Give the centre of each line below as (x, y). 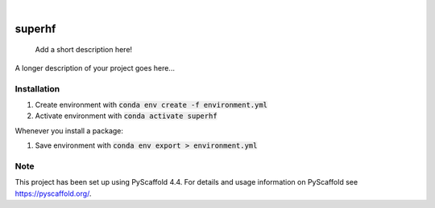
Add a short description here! (84, 50)
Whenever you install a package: (69, 131)
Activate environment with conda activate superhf (126, 116)
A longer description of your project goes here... (95, 67)
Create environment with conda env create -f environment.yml (151, 104)
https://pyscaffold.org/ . (53, 194)
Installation (37, 88)
